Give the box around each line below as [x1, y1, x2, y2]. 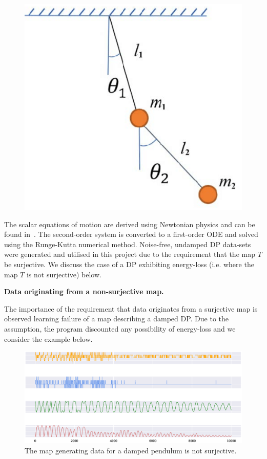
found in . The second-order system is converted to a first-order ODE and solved [4, 229, 258, 239]
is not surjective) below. [26, 269, 101, 279]
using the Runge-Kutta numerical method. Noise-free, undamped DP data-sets [4, 238, 251, 249]
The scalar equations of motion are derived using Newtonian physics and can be [4, 218, 255, 229]
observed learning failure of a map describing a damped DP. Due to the [4, 313, 229, 324]
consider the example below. [4, 333, 93, 344]
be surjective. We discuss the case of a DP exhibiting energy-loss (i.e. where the [4, 258, 254, 269]
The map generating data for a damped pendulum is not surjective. [25, 445, 237, 455]
